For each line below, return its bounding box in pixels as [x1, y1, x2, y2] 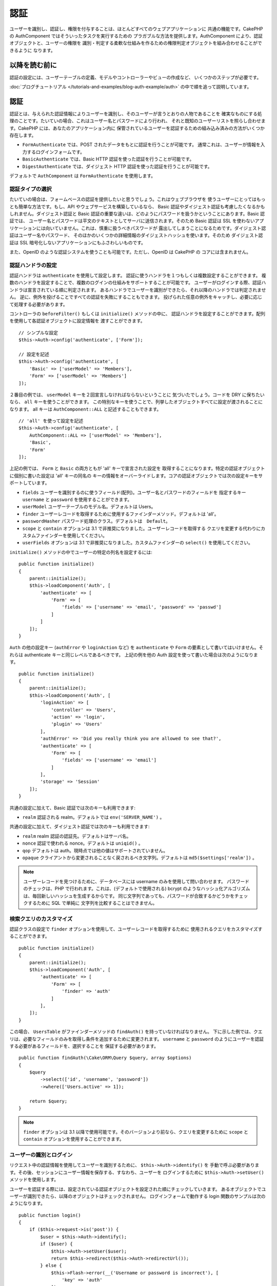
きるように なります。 [9, 47, 56, 53]
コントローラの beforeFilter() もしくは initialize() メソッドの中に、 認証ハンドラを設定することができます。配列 [9, 311, 266, 317]
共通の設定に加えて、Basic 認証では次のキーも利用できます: [9, 805, 136, 811]
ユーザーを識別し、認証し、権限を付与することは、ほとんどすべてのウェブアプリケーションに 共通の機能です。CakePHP [9, 26, 263, 32]
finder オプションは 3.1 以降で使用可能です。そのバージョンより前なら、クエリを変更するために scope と [23, 1129, 249, 1135]
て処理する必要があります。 [9, 301, 68, 307]
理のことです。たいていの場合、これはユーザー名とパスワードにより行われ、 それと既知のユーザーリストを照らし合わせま [9, 118, 266, 124]
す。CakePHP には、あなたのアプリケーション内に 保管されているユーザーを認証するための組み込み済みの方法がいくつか [9, 125, 265, 131]
